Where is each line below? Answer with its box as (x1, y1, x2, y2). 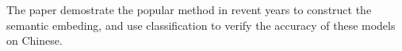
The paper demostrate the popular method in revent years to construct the (6, 2, 372, 17)
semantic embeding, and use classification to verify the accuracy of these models (6, 16, 396, 33)
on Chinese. (6, 32, 63, 49)
